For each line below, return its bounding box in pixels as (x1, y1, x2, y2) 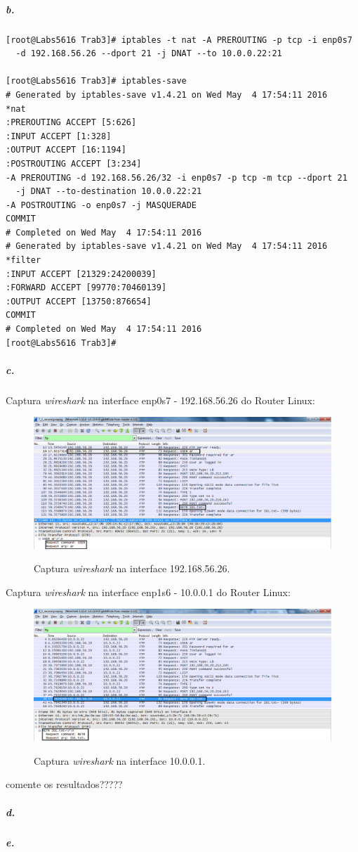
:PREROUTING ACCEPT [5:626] (6, 117, 137, 128)
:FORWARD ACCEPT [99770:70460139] (6, 283, 167, 293)
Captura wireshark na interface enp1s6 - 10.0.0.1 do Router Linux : (6, 584, 291, 599)
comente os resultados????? (6, 777, 123, 792)
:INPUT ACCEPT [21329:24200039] (6, 269, 157, 279)
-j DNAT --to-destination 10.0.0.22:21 (15, 186, 202, 197)
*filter (6, 255, 41, 266)
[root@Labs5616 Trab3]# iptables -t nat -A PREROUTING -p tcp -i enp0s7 (6, 34, 352, 45)
